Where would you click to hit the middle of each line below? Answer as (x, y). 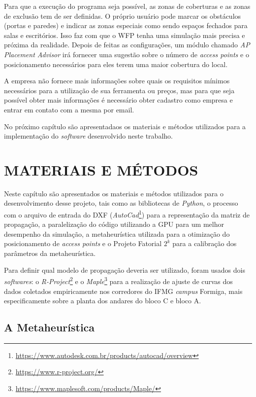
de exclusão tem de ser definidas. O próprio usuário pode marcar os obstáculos (123, 16)
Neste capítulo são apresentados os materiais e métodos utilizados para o (114, 193)
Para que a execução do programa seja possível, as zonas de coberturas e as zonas (127, 6)
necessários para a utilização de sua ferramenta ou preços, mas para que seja (119, 90)
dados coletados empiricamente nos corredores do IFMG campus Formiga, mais (123, 291)
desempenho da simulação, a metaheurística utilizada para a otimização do (117, 234)
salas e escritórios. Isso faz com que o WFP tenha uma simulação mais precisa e (125, 35)
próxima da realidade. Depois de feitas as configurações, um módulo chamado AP (127, 45)
